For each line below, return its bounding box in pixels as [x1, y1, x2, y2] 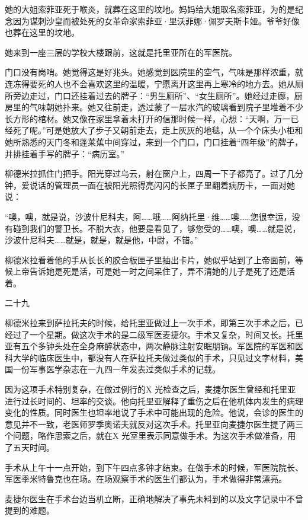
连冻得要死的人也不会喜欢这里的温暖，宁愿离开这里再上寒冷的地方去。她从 [5, 77, 295, 90]
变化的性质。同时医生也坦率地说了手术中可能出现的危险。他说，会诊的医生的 [5, 406, 303, 419]
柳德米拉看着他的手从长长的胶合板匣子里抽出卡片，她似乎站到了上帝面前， [5, 253, 295, 266]
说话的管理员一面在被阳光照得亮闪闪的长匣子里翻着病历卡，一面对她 [29, 178, 295, 191]
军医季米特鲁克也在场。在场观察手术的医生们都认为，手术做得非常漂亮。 [5, 473, 287, 485]
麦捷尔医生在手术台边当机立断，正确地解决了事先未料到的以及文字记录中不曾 [5, 492, 303, 505]
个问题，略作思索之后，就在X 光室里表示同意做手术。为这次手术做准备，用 [5, 429, 296, 442]
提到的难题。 [5, 504, 54, 516]
